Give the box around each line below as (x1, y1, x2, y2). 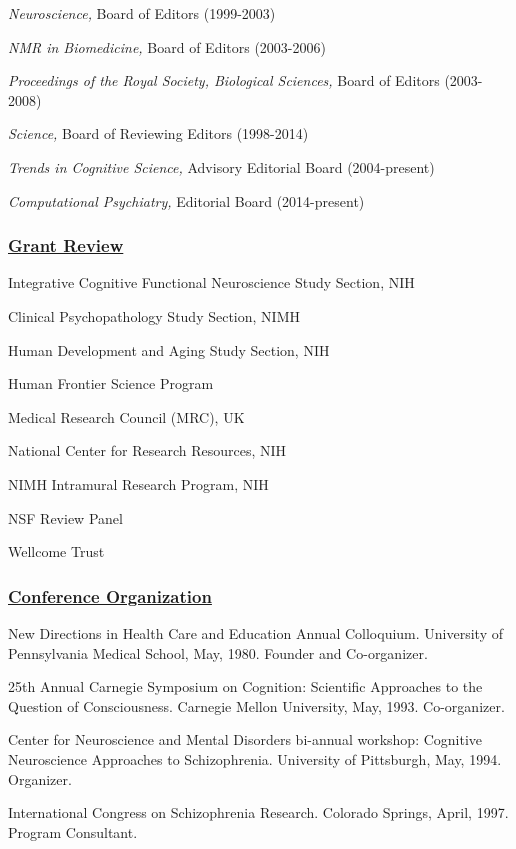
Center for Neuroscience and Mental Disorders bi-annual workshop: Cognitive (8, 729, 483, 750)
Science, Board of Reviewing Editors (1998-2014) (8, 123, 309, 144)
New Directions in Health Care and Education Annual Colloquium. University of (8, 622, 503, 643)
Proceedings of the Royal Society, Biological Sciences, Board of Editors (8, 70, 440, 91)
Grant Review (8, 233, 124, 258)
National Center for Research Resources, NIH (8, 440, 287, 461)
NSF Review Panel (8, 507, 123, 528)
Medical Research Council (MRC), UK (8, 406, 245, 427)
